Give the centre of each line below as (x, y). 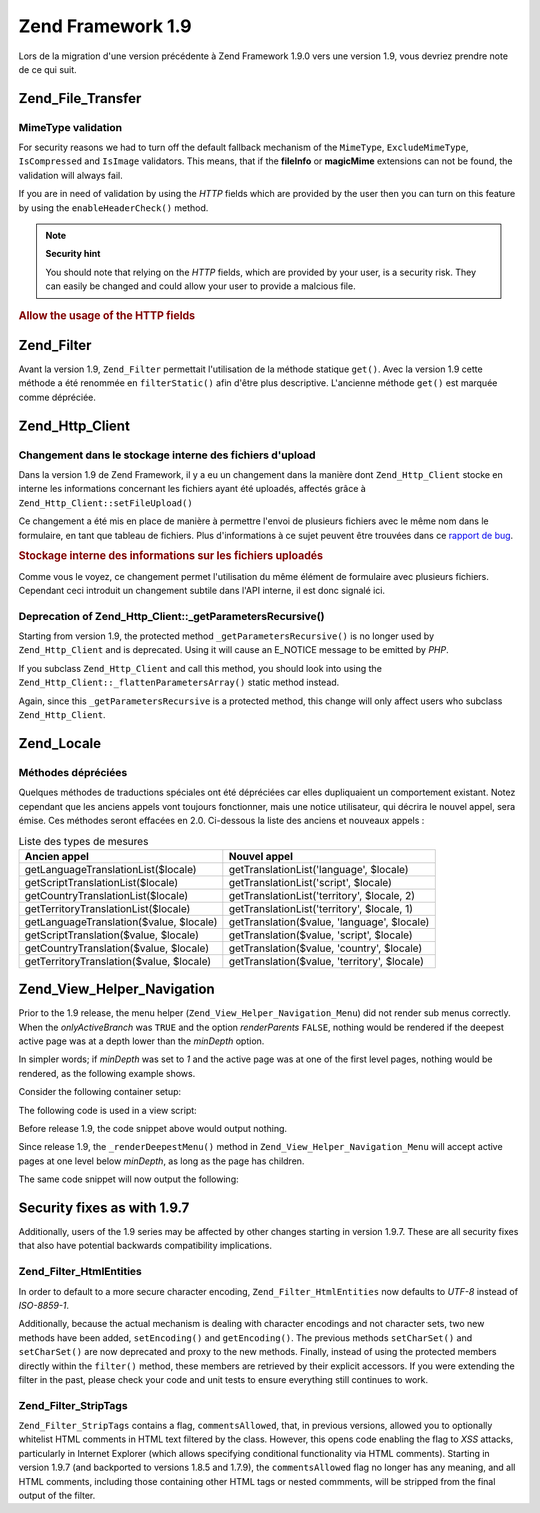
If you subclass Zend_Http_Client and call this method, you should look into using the (200, 668)
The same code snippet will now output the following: (128, 1179)
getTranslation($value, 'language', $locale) (329, 922)
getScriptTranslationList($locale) (101, 882)
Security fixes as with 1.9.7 (104, 1207)
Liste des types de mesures (83, 841)
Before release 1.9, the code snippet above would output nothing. (153, 1128)
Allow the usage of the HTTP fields (106, 315)
